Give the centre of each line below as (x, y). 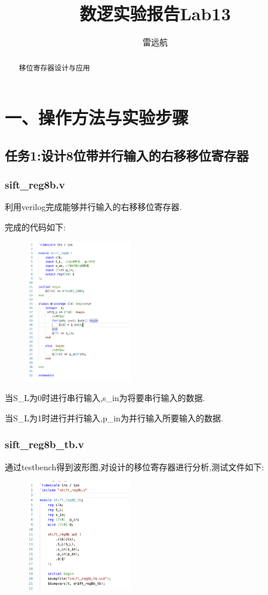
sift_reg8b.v (35, 185)
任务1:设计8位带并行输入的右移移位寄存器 (127, 155)
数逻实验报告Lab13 (155, 13)
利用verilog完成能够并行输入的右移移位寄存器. (93, 207)
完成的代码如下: (35, 226)
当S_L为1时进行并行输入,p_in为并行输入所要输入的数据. (114, 417)
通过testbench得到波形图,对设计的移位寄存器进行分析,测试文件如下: (135, 466)
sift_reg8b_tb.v (44, 444)
